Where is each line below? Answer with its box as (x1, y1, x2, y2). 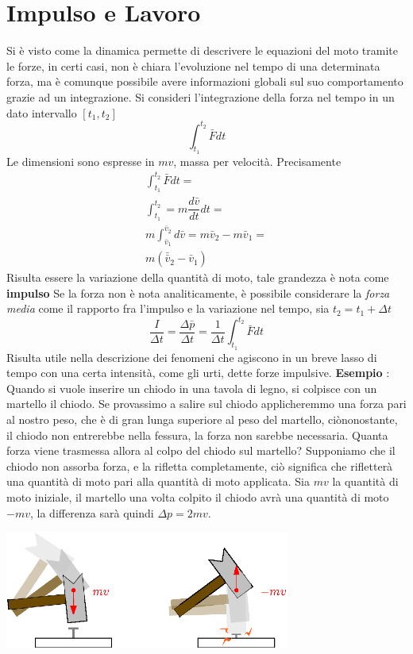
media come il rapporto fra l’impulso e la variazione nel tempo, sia (6, 300, 330, 317)
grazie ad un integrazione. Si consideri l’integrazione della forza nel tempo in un (6, 88, 395, 105)
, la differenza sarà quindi (30, 504, 154, 521)
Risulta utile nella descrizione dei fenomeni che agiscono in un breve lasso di (6, 348, 377, 365)
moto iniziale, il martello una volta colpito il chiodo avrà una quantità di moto (6, 488, 389, 505)
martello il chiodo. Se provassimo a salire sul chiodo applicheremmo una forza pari (6, 395, 407, 412)
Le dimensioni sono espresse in (6, 152, 155, 169)
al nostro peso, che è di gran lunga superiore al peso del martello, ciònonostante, (6, 411, 398, 428)
